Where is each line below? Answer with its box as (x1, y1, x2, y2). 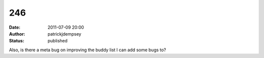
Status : (9, 38, 24, 44)
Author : (9, 31, 25, 37)
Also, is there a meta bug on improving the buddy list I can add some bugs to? (9, 47, 166, 53)
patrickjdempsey (47, 31, 82, 37)
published (47, 38, 68, 44)
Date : (9, 24, 21, 30)
